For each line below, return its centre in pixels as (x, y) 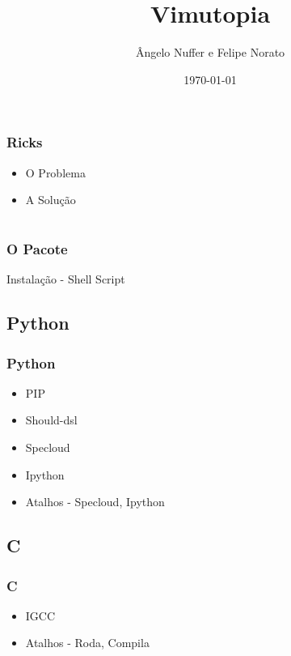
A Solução (51, 200)
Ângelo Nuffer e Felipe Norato (210, 52)
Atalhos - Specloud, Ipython (95, 502)
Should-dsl (51, 420)
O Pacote (37, 248)
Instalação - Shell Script (66, 279)
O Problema (55, 172)
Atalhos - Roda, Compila (87, 643)
